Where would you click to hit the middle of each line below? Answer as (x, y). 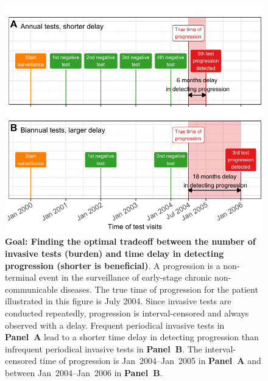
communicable (31, 289)
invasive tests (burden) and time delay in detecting (115, 253)
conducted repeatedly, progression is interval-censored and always (127, 313)
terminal (21, 277)
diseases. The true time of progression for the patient (159, 289)
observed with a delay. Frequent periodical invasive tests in (115, 325)
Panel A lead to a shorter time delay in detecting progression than (132, 337)
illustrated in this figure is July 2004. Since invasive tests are (118, 301)
